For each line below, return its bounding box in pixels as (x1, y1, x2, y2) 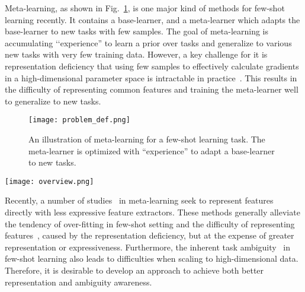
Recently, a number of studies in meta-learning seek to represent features (5, 194, 274, 207)
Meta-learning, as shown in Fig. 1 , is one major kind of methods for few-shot (5, 2, 285, 14)
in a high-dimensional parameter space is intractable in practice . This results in (5, 71, 297, 84)
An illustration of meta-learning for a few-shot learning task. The (28, 133, 265, 145)
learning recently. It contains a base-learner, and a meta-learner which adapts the (5, 13, 300, 26)
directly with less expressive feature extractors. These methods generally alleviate (5, 206, 300, 218)
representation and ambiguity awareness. (5, 275, 152, 288)
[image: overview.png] (5, 177, 94, 186)
